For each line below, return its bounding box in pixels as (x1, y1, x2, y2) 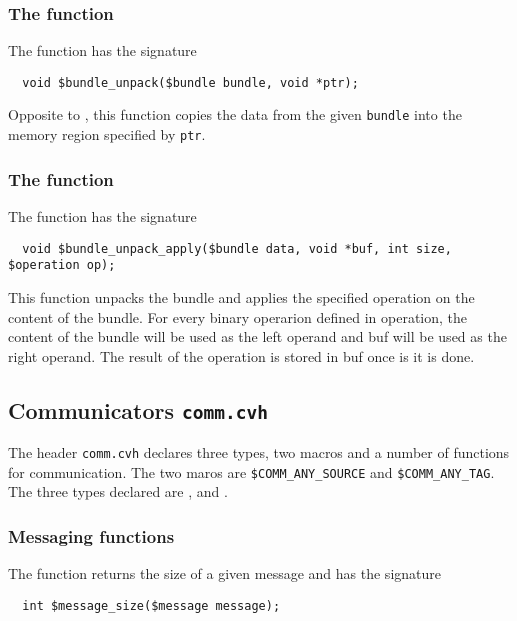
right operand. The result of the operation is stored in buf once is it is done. (8, 345, 475, 366)
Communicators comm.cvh (8, 394, 269, 425)
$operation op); (8, 258, 116, 273)
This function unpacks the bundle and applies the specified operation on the (8, 286, 475, 307)
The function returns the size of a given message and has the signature (8, 563, 441, 584)
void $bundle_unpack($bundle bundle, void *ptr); (22, 75, 359, 90)
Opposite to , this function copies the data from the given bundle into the (8, 104, 462, 125)
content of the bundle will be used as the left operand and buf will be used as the (8, 326, 507, 347)
